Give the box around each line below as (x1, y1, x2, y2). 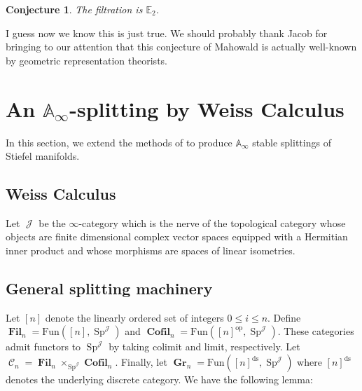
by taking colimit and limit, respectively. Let (109, 339, 300, 354)
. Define (267, 310, 301, 324)
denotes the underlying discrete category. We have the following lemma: (6, 372, 313, 387)
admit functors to (6, 339, 81, 354)
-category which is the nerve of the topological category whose (78, 215, 346, 230)
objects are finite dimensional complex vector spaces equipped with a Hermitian (6, 229, 348, 244)
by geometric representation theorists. (6, 53, 167, 67)
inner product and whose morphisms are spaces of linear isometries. (6, 243, 295, 258)
